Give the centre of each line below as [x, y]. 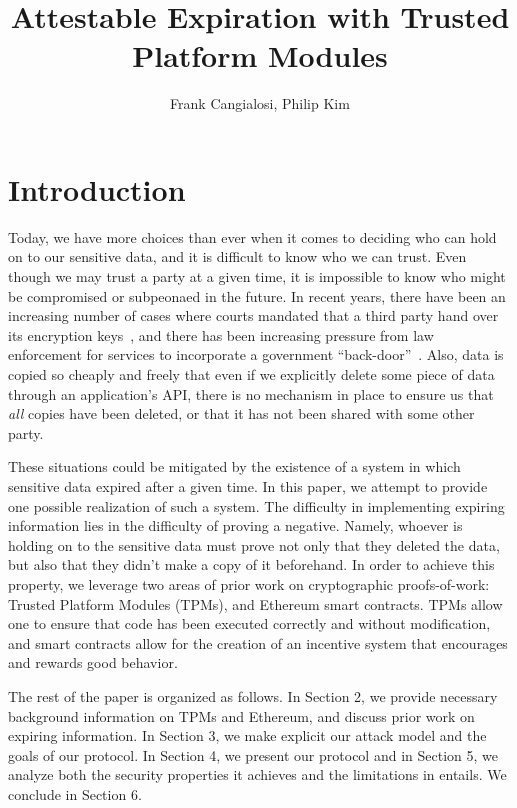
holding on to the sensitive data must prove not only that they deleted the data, [254, 544]
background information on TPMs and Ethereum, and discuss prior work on [241, 715]
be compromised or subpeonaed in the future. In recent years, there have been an [257, 295]
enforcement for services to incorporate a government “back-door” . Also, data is [256, 354]
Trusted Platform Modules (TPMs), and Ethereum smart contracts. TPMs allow [255, 603]
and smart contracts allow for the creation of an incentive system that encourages [258, 642]
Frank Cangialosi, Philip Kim [260, 103]
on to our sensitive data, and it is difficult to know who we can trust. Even [237, 256]
